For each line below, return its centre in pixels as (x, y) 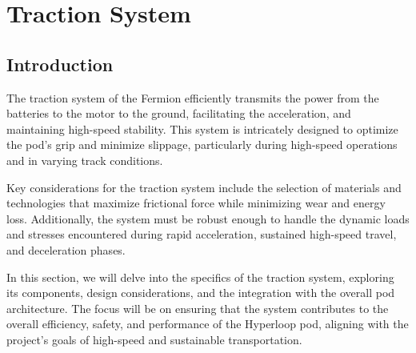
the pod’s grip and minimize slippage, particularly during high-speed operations (202, 144)
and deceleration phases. (66, 249)
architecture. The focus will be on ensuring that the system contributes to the (198, 308)
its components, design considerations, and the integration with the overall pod (201, 293)
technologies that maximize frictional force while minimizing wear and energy (196, 203)
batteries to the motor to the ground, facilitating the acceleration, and (179, 113)
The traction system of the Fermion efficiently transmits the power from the (193, 97)
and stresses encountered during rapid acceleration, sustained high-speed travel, (202, 234)
